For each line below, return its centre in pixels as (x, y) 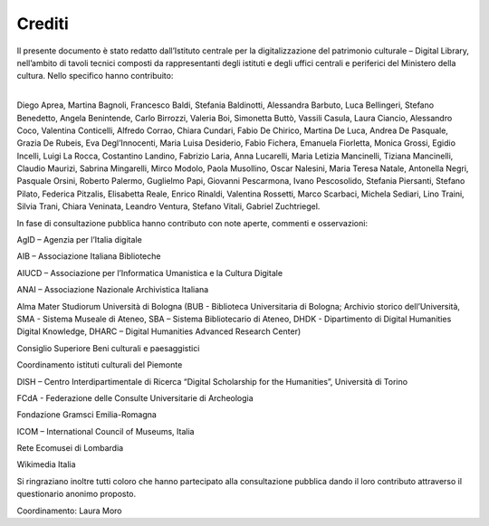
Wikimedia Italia (46, 464)
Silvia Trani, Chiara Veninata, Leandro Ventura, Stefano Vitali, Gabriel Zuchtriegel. (168, 206)
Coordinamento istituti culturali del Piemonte (100, 365)
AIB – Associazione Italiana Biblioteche (89, 256)
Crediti (43, 24)
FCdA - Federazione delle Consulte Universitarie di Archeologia (135, 397)
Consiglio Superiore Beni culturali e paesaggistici (108, 348)
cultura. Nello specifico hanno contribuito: (95, 76)
